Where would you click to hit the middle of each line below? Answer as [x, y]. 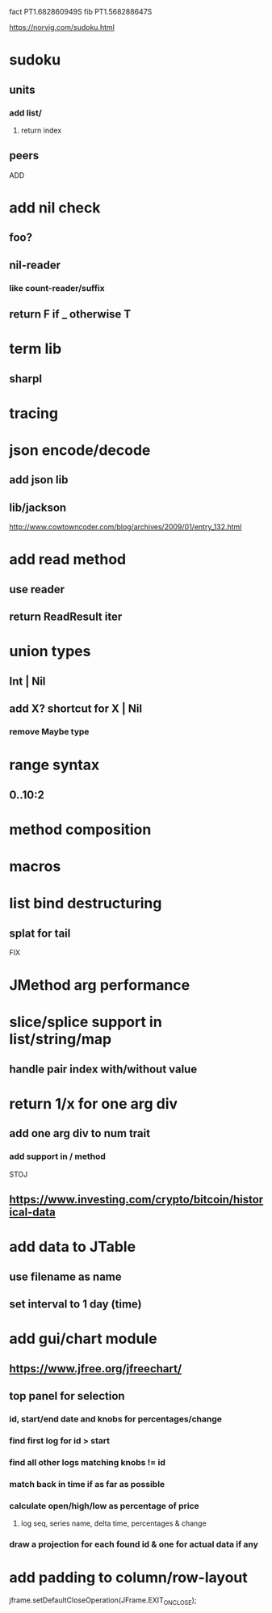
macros [35, 866]
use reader [37, 589]
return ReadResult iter [66, 617]
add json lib [39, 480]
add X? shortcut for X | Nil [76, 709]
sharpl [26, 379]
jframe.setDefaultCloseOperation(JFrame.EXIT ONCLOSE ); [103, 1601]
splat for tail [40, 933]
